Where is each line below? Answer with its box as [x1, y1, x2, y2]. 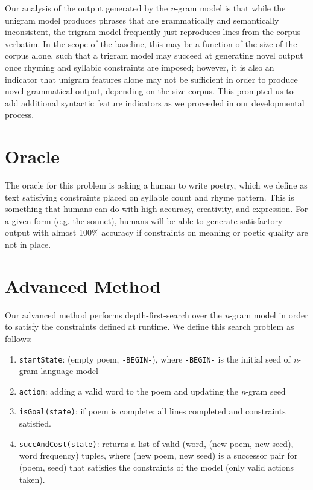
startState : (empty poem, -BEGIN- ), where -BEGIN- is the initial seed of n [19, 352, 299, 365]
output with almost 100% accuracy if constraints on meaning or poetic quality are [5, 226, 308, 239]
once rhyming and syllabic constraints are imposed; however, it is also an [5, 60, 274, 73]
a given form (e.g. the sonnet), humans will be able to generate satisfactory [5, 214, 283, 227]
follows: [5, 332, 33, 344]
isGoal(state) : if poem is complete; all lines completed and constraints [19, 405, 286, 417]
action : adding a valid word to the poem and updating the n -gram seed [19, 384, 286, 397]
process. [5, 108, 34, 121]
